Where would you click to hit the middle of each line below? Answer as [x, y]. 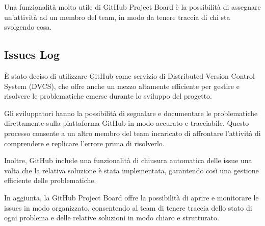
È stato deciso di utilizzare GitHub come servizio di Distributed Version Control [129, 75]
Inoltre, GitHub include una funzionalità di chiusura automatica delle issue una [128, 160]
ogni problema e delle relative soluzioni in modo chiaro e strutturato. [112, 218]
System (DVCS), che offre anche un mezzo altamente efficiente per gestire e [122, 86]
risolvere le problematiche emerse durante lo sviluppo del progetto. [108, 96]
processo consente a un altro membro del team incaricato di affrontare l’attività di [132, 133]
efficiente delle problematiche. [50, 180]
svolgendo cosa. [28, 27]
